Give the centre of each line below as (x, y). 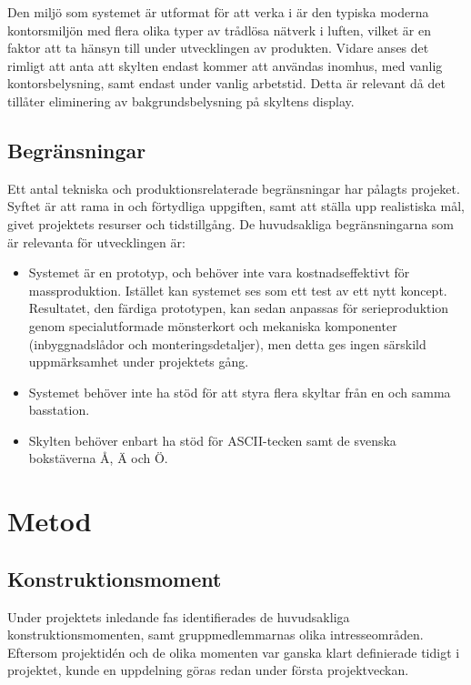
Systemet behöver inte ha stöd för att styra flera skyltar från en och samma (240, 392)
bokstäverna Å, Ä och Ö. (98, 458)
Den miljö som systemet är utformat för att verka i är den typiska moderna (218, 12)
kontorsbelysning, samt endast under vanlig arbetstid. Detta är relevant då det (226, 83)
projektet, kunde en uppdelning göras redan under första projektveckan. (208, 670)
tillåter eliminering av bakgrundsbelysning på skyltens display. (181, 101)
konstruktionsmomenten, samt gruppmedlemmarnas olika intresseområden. (215, 635)
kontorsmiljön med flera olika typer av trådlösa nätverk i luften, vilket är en (219, 30)
